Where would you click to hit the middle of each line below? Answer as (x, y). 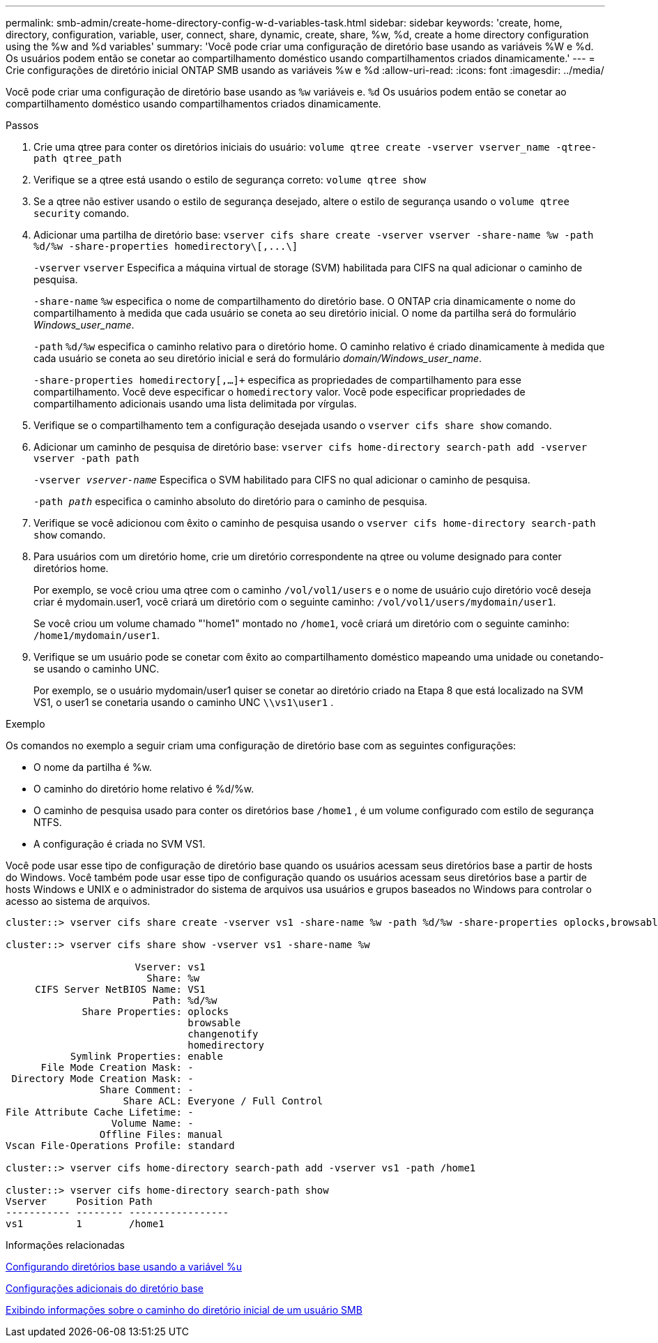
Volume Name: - (152, 1123)
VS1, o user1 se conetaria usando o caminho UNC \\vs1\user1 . (184, 702)
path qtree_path (78, 158)
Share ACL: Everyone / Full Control (223, 1101)
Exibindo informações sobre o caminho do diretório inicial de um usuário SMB (184, 1310)
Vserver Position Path (79, 1201)
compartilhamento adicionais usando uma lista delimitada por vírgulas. (195, 404)
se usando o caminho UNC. (97, 669)
